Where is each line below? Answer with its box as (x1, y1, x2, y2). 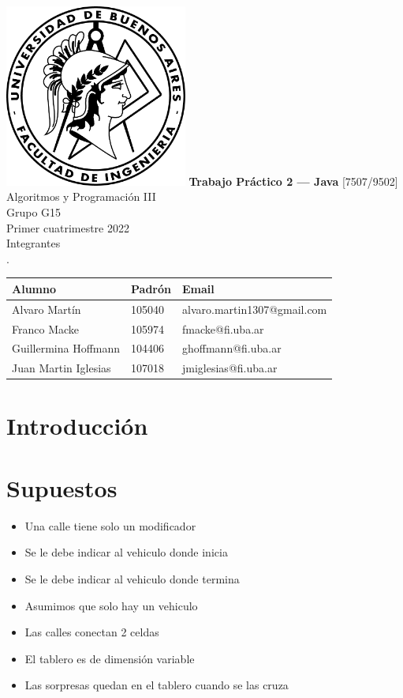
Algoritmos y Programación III (6, 188, 156, 205)
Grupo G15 (6, 203, 62, 220)
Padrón (131, 280, 172, 296)
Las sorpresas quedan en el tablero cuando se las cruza (24, 677, 289, 693)
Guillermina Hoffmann (12, 340, 121, 357)
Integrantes (6, 235, 61, 251)
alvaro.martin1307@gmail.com (182, 300, 327, 317)
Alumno (12, 280, 56, 296)
